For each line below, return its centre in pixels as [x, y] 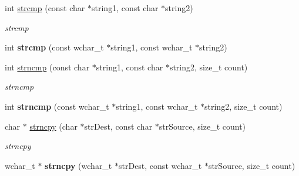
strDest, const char [118, 126]
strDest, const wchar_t [160, 165]
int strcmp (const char [45, 8]
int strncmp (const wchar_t [57, 106]
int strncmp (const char [47, 67]
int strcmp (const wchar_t [54, 47]
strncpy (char [53, 126]
